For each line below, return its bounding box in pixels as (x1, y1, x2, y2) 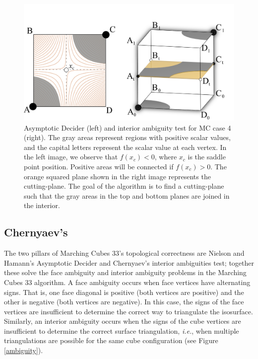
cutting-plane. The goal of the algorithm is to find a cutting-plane (24, 181, 224, 191)
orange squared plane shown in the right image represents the (24, 171, 211, 181)
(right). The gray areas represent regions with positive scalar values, (24, 132, 231, 143)
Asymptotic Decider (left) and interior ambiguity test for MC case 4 (24, 122, 231, 133)
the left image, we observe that (24, 151, 118, 162)
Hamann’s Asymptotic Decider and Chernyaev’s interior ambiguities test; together (4, 257, 254, 268)
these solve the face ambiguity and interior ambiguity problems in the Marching (4, 267, 247, 278)
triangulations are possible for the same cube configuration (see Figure (4, 335, 218, 346)
